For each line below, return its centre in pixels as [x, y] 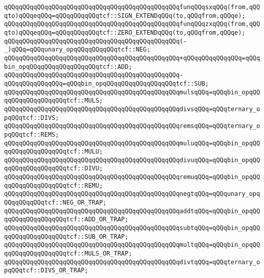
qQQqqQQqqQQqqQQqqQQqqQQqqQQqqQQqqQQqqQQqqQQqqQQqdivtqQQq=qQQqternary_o [132, 262]
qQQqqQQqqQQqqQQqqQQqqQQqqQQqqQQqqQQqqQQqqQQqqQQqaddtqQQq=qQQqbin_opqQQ [132, 211]
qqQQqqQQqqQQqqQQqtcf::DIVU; [54, 169]
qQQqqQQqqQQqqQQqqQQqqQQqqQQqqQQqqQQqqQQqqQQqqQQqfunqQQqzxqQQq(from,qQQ [132, 24]
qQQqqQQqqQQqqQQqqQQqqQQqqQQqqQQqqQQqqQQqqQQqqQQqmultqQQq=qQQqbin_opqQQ [132, 245]
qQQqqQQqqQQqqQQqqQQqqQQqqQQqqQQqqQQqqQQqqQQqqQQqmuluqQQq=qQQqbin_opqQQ [132, 143]
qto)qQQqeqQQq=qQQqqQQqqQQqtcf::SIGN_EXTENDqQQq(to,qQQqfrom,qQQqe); [125, 16]
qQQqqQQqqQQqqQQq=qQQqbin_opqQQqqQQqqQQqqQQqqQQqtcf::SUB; [106, 83]
